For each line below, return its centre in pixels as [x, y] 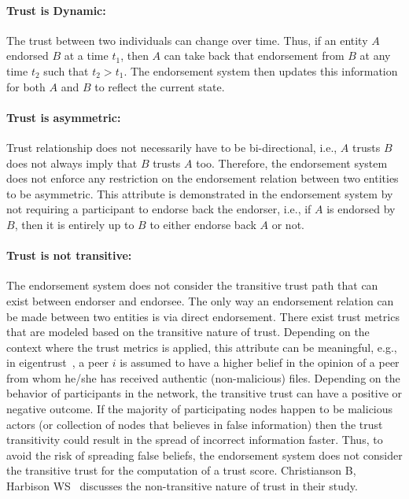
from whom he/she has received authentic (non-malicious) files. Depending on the [203, 377]
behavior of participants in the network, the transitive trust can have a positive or [204, 393]
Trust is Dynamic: [56, 10]
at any [375, 55]
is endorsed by [361, 209]
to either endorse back [203, 224]
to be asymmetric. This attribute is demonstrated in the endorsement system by [200, 193]
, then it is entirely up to [74, 224]
